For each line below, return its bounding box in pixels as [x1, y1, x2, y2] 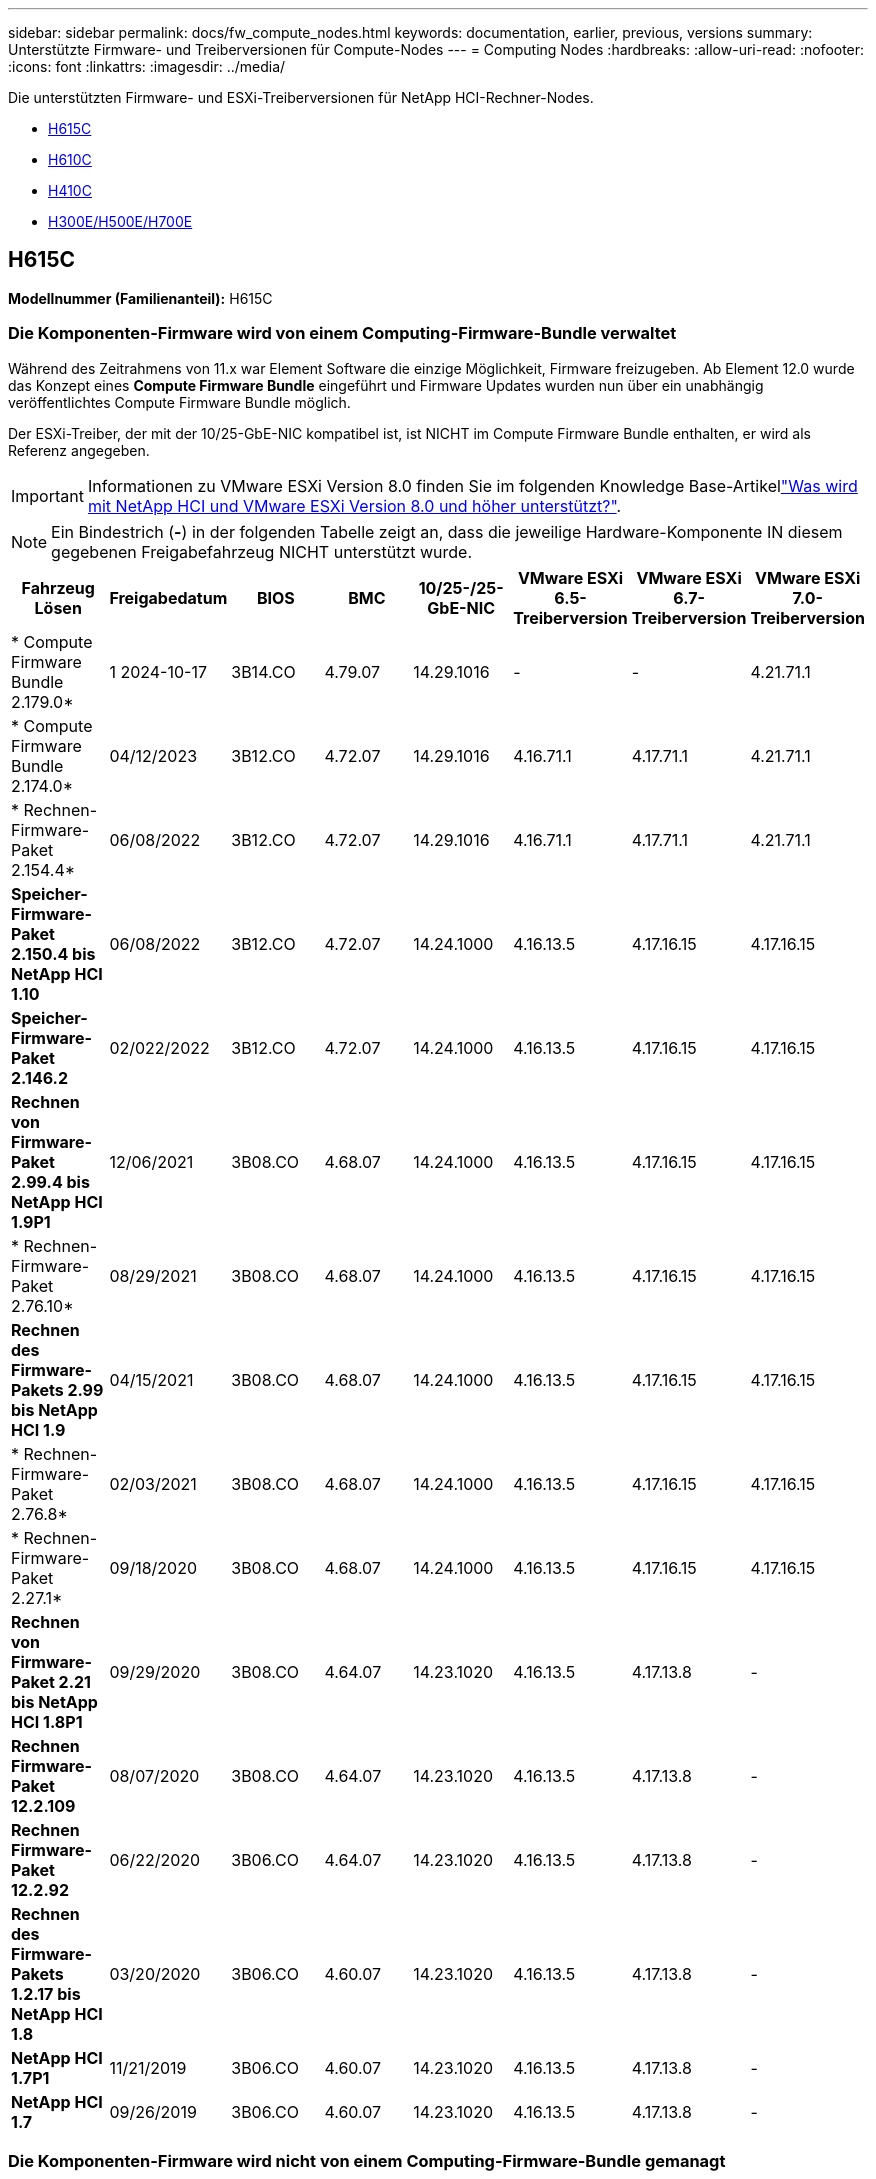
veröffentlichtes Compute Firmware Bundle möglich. [8, 393, 351, 411]
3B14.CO [231, 661, 296, 682]
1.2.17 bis [11, 1983, 81, 2004]
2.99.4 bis [11, 1171, 90, 1192]
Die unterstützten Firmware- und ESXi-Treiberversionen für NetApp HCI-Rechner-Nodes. [8, 89, 594, 106]
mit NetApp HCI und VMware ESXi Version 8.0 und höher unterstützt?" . [87, 495, 622, 516]
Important [11, 485, 84, 506]
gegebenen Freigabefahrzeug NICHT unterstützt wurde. [51, 541, 472, 562]
